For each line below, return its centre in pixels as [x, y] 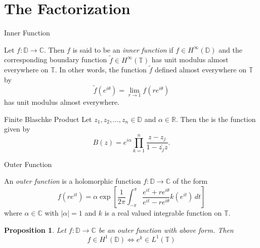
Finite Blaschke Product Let [48, 119]
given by [17, 129]
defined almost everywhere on [201, 70]
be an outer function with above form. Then [166, 230]
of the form [190, 181]
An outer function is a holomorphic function [73, 181]
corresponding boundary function [56, 59]
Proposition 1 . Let [35, 230]
